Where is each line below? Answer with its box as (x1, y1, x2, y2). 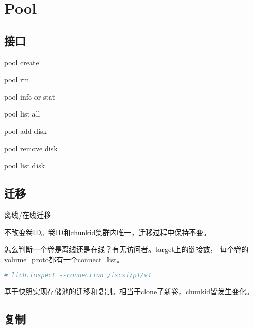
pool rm (4, 74, 29, 85)
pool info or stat (4, 91, 56, 102)
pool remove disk (4, 143, 58, 153)
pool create (4, 56, 39, 67)
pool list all (4, 108, 40, 119)
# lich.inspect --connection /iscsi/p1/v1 (4, 272, 152, 279)
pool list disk (4, 160, 45, 171)
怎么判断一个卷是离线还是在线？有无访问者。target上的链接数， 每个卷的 (4, 244, 249, 255)
